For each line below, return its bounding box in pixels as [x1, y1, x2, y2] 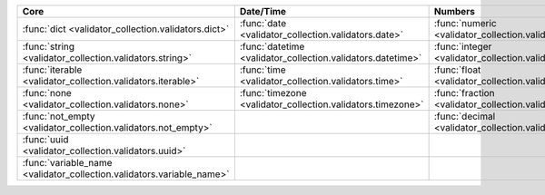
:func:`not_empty [22, 110, 95, 122]
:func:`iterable [22, 63, 83, 76]
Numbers [433, 5, 476, 17]
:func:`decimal [433, 110, 496, 122]
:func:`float [433, 63, 481, 76]
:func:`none [22, 87, 72, 99]
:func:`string [22, 41, 75, 53]
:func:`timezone [239, 87, 307, 99]
